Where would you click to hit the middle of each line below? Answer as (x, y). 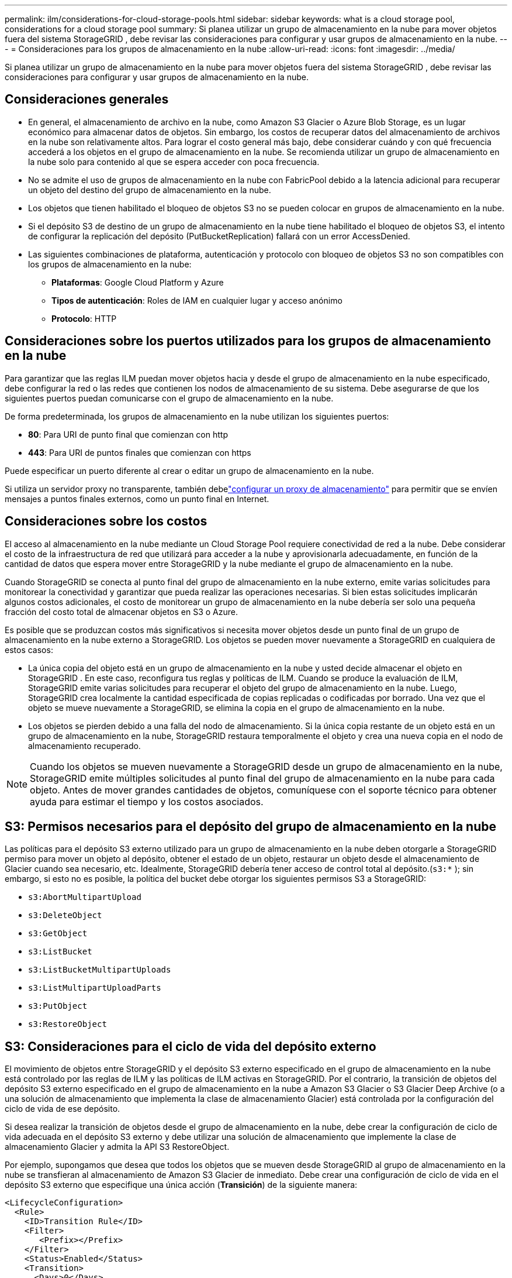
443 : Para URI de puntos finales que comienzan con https (140, 452)
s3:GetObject (58, 934)
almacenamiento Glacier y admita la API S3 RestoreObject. (117, 1147)
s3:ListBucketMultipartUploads (100, 970)
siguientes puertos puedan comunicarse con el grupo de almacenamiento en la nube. (169, 398)
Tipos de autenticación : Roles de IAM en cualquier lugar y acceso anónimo (197, 300)
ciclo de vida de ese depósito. (63, 1109)
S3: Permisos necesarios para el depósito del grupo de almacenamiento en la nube (250, 826)
